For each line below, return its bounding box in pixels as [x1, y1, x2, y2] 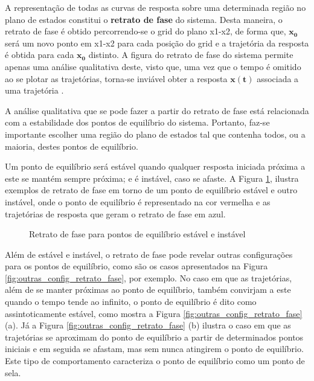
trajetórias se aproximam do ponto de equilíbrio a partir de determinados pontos [5, 330, 304, 343]
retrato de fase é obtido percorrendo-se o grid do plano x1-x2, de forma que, [5, 25, 286, 37]
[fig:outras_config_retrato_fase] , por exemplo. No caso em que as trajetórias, [5, 271, 292, 284]
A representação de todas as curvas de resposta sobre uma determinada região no [5, 1, 306, 13]
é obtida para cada [5, 48, 74, 61]
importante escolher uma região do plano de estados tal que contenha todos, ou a [5, 127, 306, 140]
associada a [257, 72, 299, 85]
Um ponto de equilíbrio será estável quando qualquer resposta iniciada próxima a [5, 160, 306, 173]
